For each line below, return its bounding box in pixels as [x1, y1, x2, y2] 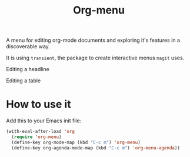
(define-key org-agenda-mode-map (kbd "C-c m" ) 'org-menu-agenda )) [11, 145, 181, 151]
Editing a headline [6, 66, 50, 73]
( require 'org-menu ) [11, 134, 62, 140]
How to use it [6, 98, 72, 111]
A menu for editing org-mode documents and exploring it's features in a [6, 36, 181, 44]
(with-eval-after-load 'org [6, 129, 75, 135]
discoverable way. [6, 43, 50, 50]
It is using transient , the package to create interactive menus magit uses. [6, 54, 185, 62]
